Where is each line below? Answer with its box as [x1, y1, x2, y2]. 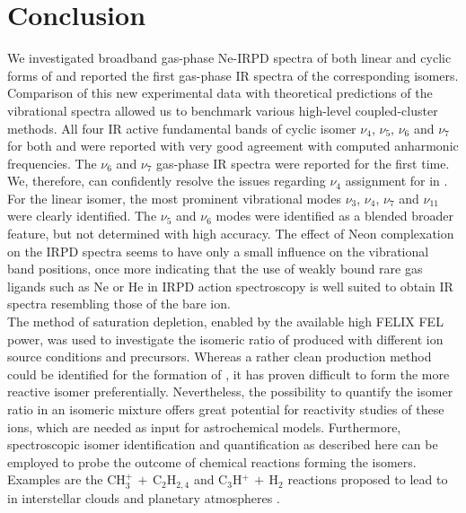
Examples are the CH [7, 470, 126, 489]
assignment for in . [345, 171, 448, 190]
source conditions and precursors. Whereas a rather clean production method [7, 347, 432, 366]
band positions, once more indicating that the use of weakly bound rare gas [7, 259, 423, 278]
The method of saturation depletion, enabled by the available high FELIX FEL [7, 312, 444, 331]
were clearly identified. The [7, 206, 157, 225]
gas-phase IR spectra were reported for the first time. [156, 153, 450, 172]
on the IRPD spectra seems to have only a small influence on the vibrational [7, 241, 429, 260]
